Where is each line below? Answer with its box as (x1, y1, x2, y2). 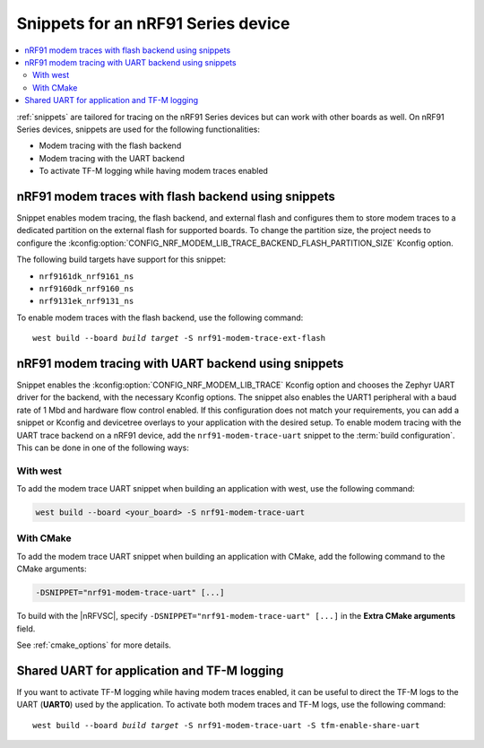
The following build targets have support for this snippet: (16, 254, 227, 265)
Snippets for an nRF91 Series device (16, 13, 290, 33)
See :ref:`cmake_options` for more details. (16, 639, 172, 650)
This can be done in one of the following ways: (16, 442, 190, 453)
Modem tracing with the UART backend (39, 152, 186, 163)
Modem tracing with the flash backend (39, 140, 182, 152)
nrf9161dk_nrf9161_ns (39, 271, 134, 282)
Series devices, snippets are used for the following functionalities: (16, 124, 260, 135)
